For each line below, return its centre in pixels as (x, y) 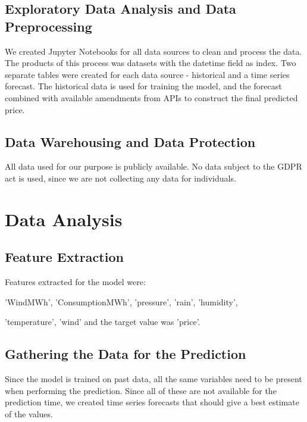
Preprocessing (48, 26)
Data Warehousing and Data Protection (130, 141)
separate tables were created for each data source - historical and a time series (147, 74)
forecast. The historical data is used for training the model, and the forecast (143, 86)
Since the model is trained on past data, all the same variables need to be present (153, 379)
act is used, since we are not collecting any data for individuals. (120, 178)
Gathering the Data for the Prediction (126, 354)
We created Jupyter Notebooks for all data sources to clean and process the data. (153, 51)
